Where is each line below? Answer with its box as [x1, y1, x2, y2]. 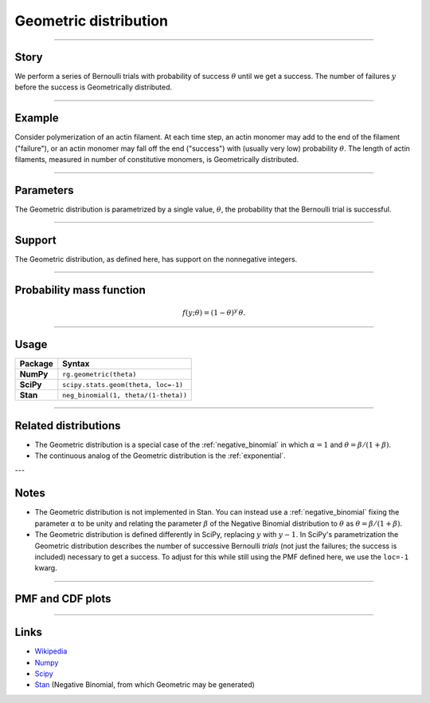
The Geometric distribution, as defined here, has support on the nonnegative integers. [14, 254, 298, 263]
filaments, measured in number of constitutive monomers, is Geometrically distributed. [14, 155, 299, 164]
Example [14, 112, 59, 125]
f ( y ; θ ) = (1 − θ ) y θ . [182, 307, 246, 317]
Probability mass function [14, 283, 147, 297]
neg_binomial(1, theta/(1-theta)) [62, 391, 187, 399]
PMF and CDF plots [14, 592, 111, 606]
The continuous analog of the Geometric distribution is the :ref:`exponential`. [34, 451, 286, 460]
